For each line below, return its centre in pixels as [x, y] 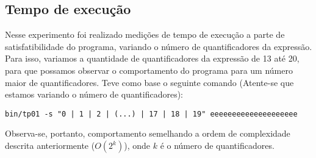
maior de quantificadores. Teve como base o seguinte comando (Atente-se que [149, 82]
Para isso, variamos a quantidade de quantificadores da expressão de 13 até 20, [152, 58]
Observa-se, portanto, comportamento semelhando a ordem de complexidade [148, 133]
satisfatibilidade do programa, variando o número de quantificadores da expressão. [159, 46]
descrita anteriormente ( [50, 145]
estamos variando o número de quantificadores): [94, 94]
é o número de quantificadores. [217, 145]
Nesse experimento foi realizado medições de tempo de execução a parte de [145, 34]
